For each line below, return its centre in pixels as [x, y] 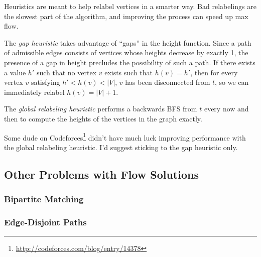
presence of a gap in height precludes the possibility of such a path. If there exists [130, 62]
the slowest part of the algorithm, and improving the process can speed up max [126, 16]
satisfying [45, 82]
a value [15, 72]
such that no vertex [67, 72]
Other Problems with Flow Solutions [101, 174]
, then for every [214, 72]
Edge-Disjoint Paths [45, 222]
